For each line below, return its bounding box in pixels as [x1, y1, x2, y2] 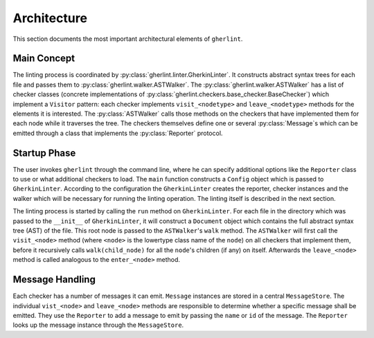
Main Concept [12, 53, 75, 64]
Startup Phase [12, 147, 76, 159]
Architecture [12, 10, 88, 26]
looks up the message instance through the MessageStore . [12, 321, 184, 329]
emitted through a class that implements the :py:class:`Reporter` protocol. [12, 129, 223, 137]
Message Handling [12, 274, 96, 285]
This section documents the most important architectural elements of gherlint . [12, 35, 243, 43]
